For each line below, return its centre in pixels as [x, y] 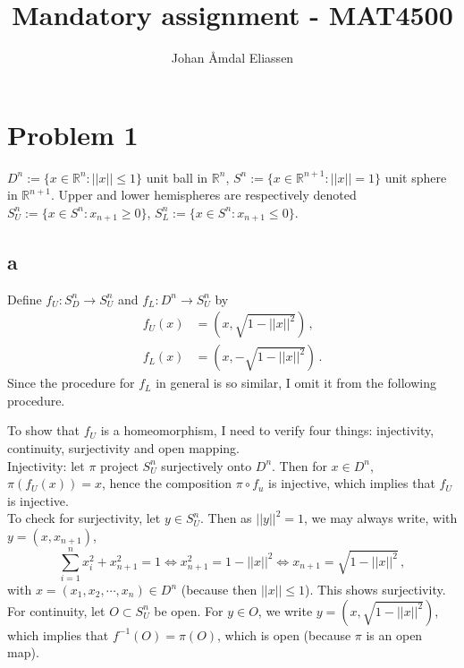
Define [25, 299]
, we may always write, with [381, 518]
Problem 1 [73, 134]
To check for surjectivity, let [84, 518]
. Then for [299, 465]
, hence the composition [167, 483]
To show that [43, 430]
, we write [285, 610]
